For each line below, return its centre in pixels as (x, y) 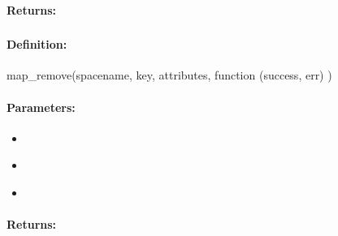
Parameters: (41, 107)
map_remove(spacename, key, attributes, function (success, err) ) (169, 75)
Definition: (37, 44)
